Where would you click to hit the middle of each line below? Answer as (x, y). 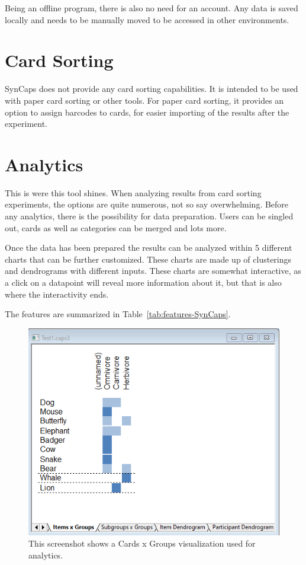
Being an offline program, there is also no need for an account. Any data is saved (152, 8)
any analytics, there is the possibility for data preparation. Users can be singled (149, 216)
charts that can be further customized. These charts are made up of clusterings (148, 259)
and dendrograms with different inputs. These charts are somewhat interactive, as (153, 271)
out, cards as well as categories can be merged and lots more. (116, 227)
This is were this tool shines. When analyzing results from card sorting (133, 192)
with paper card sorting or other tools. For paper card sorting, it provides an (144, 100)
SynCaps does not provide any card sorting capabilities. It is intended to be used (152, 89)
